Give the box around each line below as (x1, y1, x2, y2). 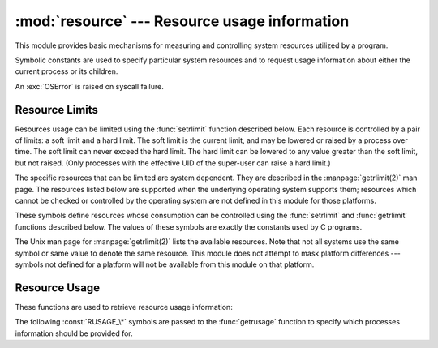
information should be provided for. (15, 329, 133, 338)
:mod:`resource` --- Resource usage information (15, 12, 350, 30)
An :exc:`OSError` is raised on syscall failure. (15, 81, 164, 91)
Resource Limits (15, 102, 99, 117)
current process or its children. (15, 67, 118, 76)
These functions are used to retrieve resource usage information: (15, 302, 233, 311)
